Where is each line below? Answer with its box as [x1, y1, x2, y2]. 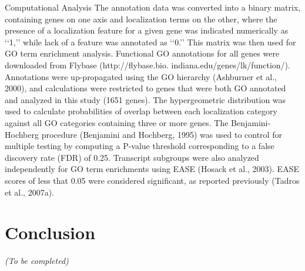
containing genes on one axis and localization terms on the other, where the [5, 12, 277, 25]
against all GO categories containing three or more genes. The [5, 116, 229, 128]
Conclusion [5, 220, 96, 244]
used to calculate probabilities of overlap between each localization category [5, 105, 277, 117]
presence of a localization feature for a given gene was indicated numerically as [5, 24, 289, 37]
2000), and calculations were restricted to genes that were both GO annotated [5, 82, 286, 94]
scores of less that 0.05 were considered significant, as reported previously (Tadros [5, 174, 300, 186]
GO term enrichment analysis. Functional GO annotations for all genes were [5, 47, 280, 60]
